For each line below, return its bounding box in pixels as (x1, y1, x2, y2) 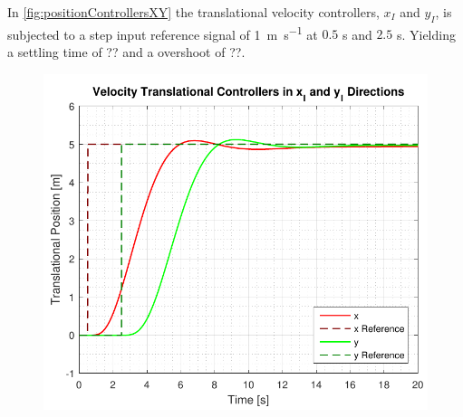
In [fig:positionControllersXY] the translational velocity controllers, (7, 3, 380, 21)
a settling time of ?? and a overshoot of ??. (7, 43, 246, 62)
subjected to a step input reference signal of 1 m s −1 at (7, 22, 318, 43)
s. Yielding (396, 24, 456, 43)
